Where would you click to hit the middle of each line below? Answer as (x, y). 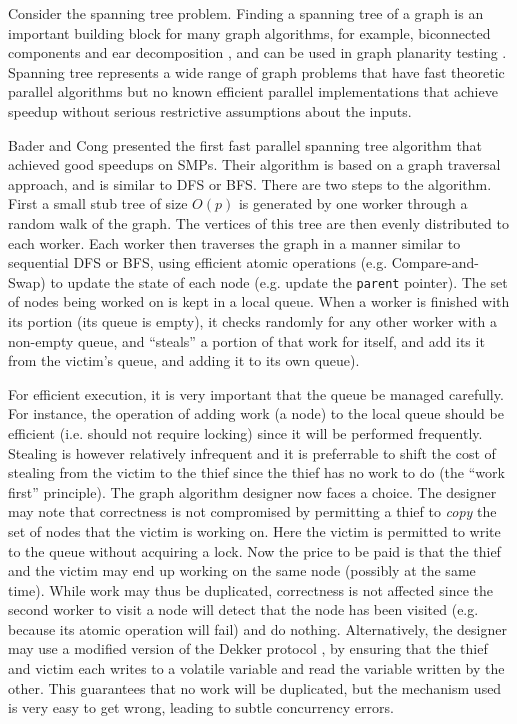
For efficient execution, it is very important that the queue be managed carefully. (256, 393)
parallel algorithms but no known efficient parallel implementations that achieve (253, 91)
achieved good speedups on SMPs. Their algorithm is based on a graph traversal (254, 164)
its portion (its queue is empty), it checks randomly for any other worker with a (252, 320)
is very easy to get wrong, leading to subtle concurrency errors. (201, 707)
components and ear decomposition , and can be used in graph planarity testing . (257, 52)
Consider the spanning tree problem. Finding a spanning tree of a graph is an (246, 13)
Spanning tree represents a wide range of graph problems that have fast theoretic (256, 71)
